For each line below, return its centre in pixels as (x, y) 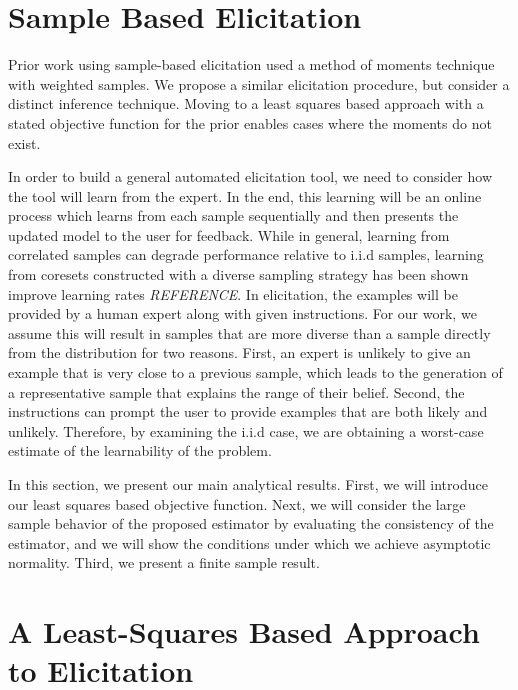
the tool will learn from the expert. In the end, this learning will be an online (245, 195)
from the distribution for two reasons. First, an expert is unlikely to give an (239, 352)
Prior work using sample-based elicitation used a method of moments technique (251, 64)
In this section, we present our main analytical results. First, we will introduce (248, 484)
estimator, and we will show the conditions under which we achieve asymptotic (249, 542)
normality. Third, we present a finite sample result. (164, 562)
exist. (24, 142)
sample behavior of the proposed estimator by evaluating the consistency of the (251, 523)
